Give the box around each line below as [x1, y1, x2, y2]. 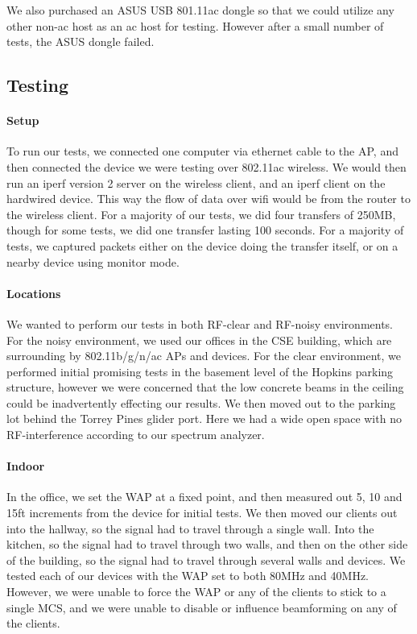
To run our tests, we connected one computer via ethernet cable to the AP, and [6, 143, 398, 160]
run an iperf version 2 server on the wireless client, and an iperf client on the [6, 174, 386, 191]
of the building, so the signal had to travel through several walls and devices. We [6, 551, 406, 568]
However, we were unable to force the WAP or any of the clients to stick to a [6, 583, 386, 600]
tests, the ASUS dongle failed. [6, 33, 155, 50]
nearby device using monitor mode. [6, 253, 180, 270]
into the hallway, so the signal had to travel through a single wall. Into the [6, 520, 374, 537]
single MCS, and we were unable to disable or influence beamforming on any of [6, 599, 397, 615]
